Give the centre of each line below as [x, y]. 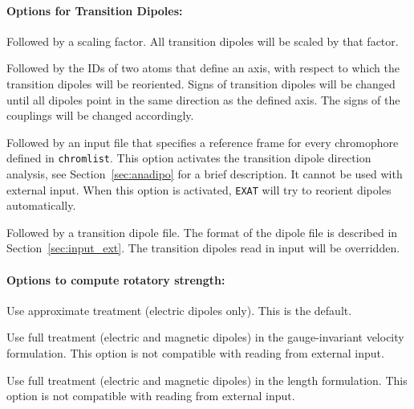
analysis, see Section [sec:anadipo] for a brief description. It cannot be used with [205, 174]
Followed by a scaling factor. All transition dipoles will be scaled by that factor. [203, 41]
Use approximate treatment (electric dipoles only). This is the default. [179, 310]
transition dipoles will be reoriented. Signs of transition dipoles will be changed [201, 83]
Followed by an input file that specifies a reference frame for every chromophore [203, 142]
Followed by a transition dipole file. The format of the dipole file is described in [202, 232]
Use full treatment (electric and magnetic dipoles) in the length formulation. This [207, 380]
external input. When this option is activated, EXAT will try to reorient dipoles [199, 189]
